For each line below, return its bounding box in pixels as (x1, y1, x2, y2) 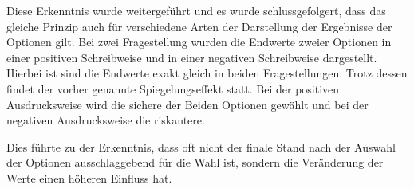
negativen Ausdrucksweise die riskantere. (6, 112, 205, 128)
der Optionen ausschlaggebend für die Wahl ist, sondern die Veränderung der (6, 154, 384, 171)
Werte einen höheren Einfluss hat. (6, 169, 172, 186)
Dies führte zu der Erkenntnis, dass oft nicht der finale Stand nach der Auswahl (6, 138, 396, 155)
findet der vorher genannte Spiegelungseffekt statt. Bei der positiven (6, 80, 340, 96)
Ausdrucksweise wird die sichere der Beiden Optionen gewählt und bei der (6, 96, 369, 112)
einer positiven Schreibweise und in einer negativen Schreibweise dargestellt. (6, 49, 377, 65)
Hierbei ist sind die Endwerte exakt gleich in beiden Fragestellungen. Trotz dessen (6, 65, 408, 81)
